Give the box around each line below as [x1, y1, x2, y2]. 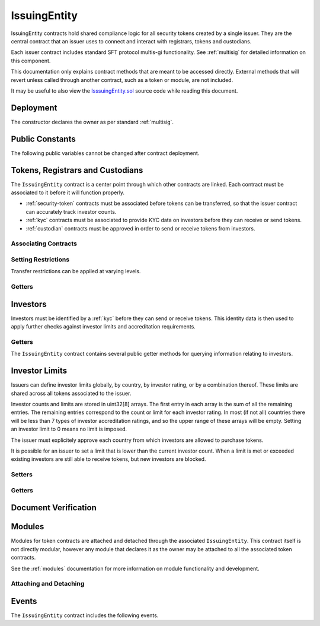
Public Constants [11, 134, 76, 144]
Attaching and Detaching [11, 580, 85, 588]
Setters [11, 470, 33, 479]
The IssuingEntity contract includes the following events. [11, 612, 159, 619]
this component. [11, 57, 51, 64]
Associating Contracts [11, 239, 77, 248]
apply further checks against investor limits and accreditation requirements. [11, 323, 196, 330]
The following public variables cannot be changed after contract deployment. [11, 149, 200, 157]
